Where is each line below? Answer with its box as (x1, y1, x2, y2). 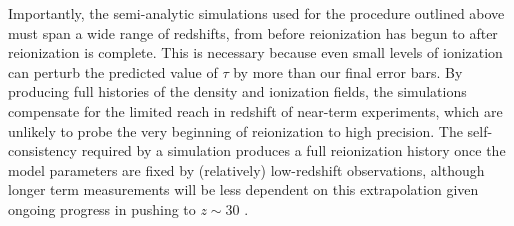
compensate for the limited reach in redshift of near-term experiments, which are (8, 100, 503, 121)
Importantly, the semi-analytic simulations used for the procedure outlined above (8, 3, 505, 23)
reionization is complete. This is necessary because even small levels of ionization (8, 42, 503, 63)
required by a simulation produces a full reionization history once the (81, 140, 506, 161)
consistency (8, 140, 77, 161)
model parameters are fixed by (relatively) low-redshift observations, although (8, 159, 485, 180)
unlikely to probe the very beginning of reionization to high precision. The (8, 120, 463, 141)
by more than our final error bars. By (233, 61, 463, 82)
